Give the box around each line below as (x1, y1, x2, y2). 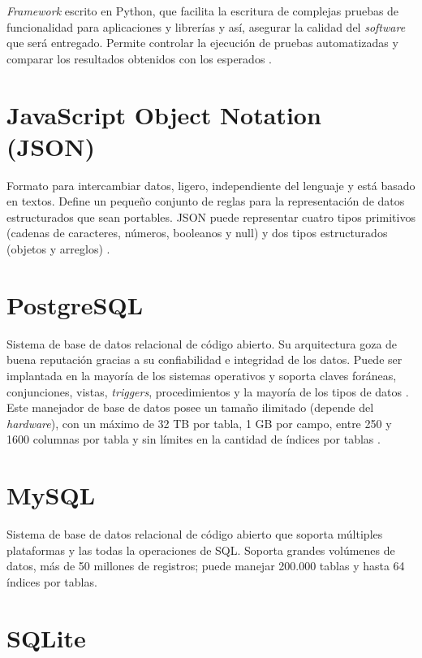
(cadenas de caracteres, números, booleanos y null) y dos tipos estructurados (6, 224, 388, 241)
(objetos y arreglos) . (6, 240, 110, 258)
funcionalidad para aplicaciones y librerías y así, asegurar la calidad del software (6, 18, 406, 35)
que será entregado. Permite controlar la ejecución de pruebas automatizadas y (6, 34, 398, 51)
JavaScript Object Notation (6, 97, 321, 131)
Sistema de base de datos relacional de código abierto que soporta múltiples (6, 526, 383, 543)
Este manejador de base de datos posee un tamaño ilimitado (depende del (6, 399, 374, 416)
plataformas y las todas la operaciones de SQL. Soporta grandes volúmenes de (6, 541, 395, 558)
